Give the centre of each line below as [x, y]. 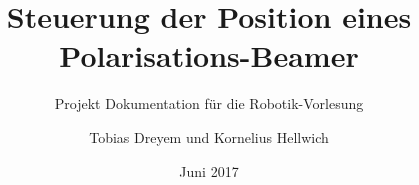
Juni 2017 [209, 170]
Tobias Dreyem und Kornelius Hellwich [209, 136]
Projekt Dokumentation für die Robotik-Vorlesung [209, 103]
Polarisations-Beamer [209, 55]
